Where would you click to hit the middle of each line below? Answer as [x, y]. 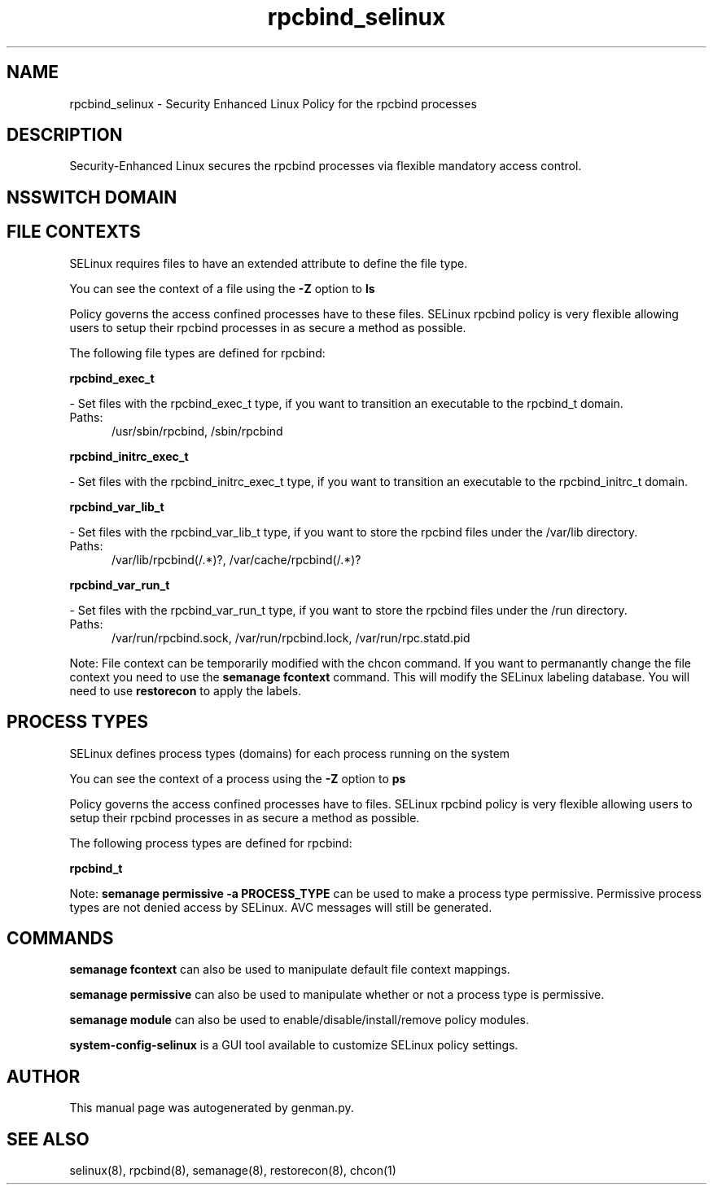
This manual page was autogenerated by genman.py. [212, 1108]
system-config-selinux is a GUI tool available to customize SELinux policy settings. [294, 1045]
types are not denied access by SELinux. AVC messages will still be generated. [281, 907]
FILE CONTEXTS [74, 232]
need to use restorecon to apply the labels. [186, 690]
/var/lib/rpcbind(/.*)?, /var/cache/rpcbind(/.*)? [236, 559]
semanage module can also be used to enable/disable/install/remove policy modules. [300, 1020]
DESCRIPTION [65, 135]
